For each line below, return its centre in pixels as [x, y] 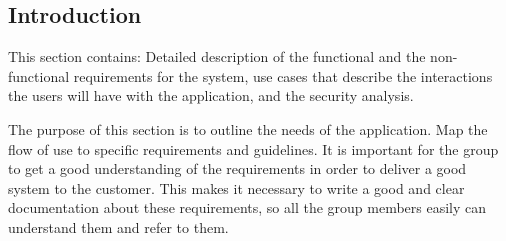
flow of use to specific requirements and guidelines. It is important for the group [253, 148]
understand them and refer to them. [118, 226]
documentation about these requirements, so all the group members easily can [247, 207]
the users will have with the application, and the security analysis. [211, 95]
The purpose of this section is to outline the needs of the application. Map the [248, 128]
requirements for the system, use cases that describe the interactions [283, 75]
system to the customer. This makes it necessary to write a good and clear [236, 187]
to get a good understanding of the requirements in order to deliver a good [237, 168]
